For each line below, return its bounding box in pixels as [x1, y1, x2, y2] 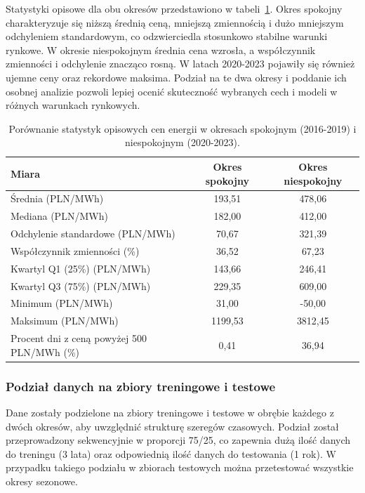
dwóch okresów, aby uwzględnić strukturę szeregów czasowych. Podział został [6, 419, 339, 433]
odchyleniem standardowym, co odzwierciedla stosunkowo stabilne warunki [6, 29, 328, 44]
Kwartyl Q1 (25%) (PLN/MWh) [11, 261, 151, 275]
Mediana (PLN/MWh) [11, 209, 108, 223]
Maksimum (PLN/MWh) [11, 313, 119, 328]
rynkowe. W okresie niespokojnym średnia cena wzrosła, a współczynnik [6, 42, 316, 57]
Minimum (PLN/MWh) [11, 296, 113, 310]
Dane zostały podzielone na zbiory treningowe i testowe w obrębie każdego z [6, 405, 334, 420]
